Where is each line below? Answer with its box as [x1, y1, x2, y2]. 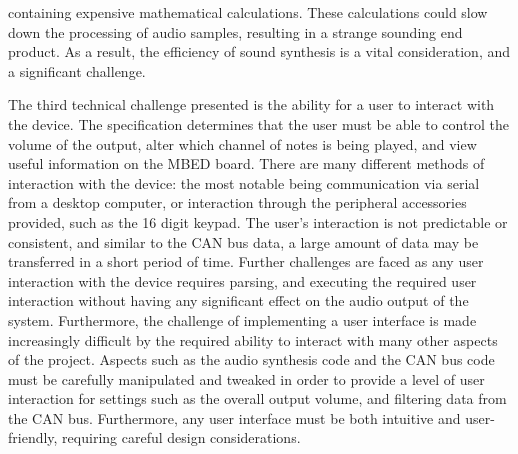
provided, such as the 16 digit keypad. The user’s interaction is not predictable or [8, 211, 508, 232]
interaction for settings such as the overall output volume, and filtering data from [8, 388, 507, 409]
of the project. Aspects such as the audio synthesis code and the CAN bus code [8, 349, 495, 370]
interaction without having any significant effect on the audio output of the [8, 290, 469, 311]
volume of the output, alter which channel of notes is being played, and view [8, 133, 477, 154]
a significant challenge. [8, 60, 146, 81]
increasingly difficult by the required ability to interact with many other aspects [8, 329, 498, 350]
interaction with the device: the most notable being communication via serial [8, 172, 480, 193]
